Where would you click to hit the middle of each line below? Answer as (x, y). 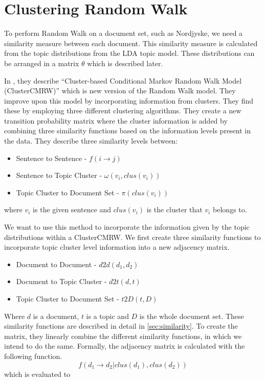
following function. (33, 356)
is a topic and (107, 316)
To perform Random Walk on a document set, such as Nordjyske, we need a (124, 33)
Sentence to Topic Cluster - (59, 175)
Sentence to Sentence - (51, 158)
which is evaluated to (37, 374)
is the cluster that (174, 209)
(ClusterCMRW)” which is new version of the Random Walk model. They (120, 91)
